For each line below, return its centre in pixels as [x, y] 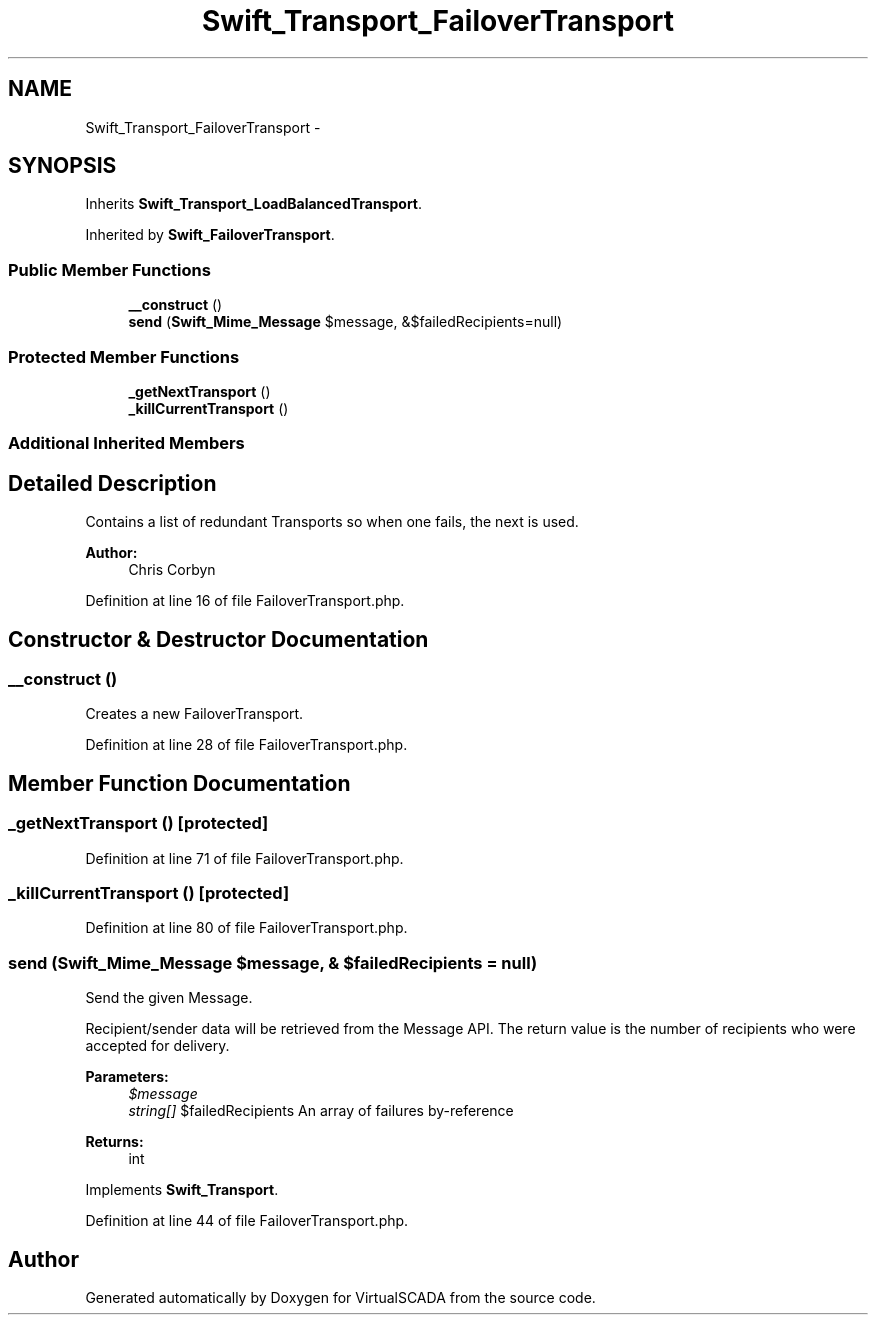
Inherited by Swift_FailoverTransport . [210, 235]
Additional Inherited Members [126, 443]
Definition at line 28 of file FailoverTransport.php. [246, 745]
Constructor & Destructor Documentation [218, 639]
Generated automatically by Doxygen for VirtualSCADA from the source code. [340, 1297]
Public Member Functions [109, 269]
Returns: [114, 1142]
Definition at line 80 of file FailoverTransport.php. [246, 928]
